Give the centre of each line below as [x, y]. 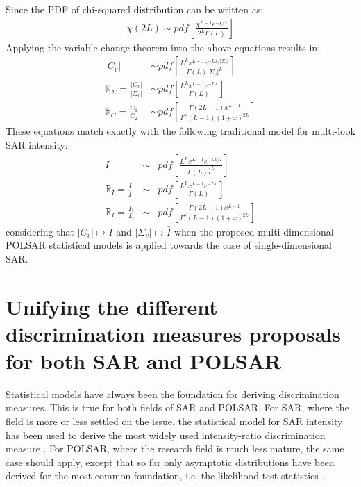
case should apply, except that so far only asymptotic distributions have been [170, 462]
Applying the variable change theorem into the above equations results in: [163, 47]
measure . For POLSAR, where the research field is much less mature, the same [175, 448]
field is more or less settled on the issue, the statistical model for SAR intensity [174, 421]
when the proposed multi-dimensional [254, 231]
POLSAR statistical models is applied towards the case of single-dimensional [169, 245]
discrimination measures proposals [173, 333]
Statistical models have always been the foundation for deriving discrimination [173, 394]
